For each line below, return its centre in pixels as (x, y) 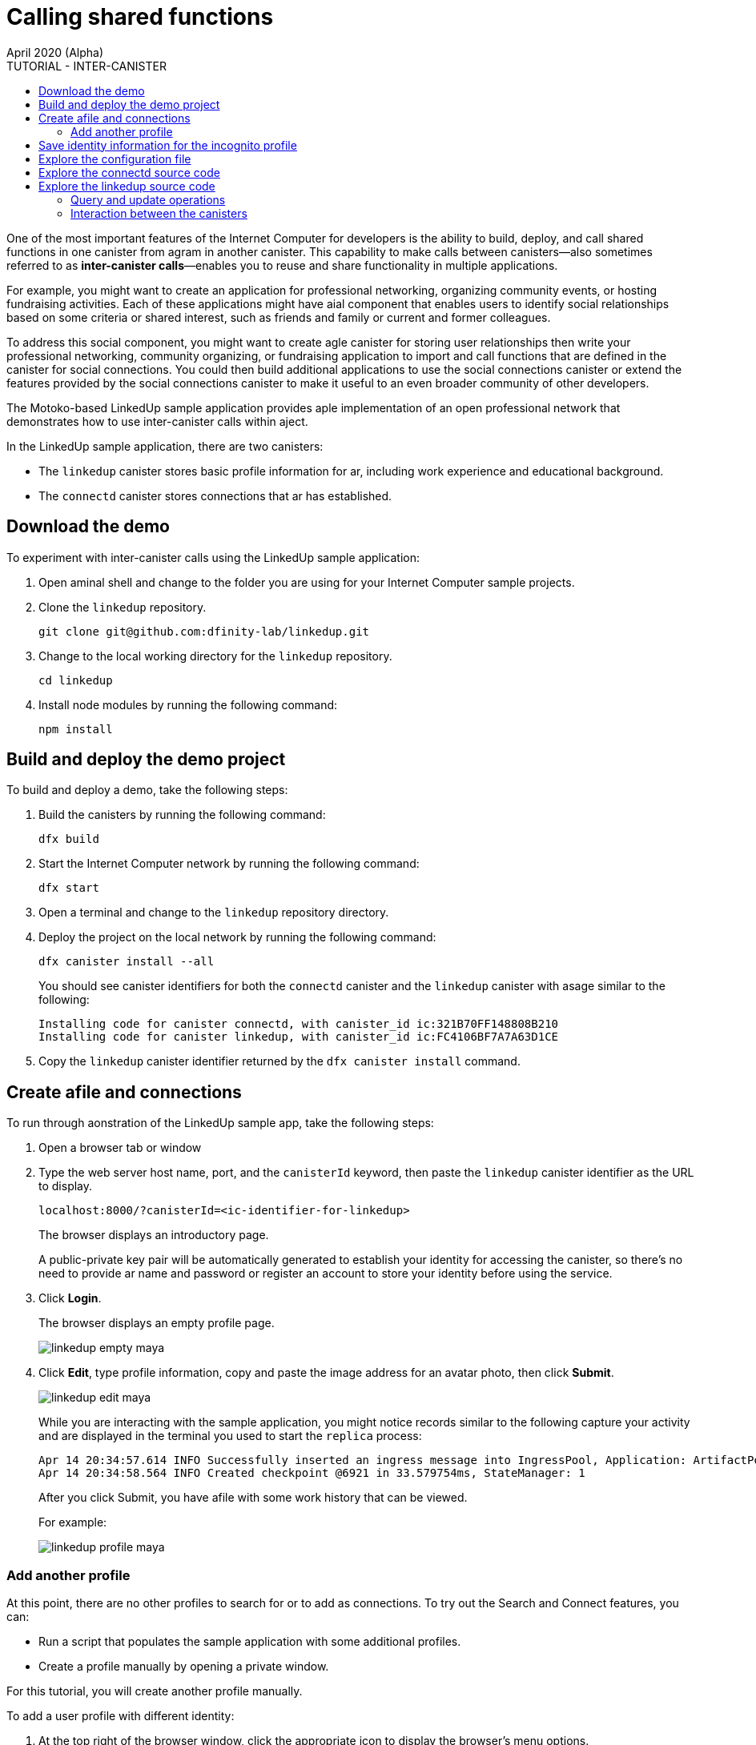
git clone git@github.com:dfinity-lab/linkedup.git (204, 631)
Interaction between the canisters (159, 213)
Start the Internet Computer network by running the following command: (229, 864)
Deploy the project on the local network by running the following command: (237, 937)
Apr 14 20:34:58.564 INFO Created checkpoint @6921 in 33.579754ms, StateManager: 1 (312, 1473)
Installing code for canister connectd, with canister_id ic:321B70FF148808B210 (299, 1024)
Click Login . (70, 1298)
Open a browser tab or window (120, 1148)
